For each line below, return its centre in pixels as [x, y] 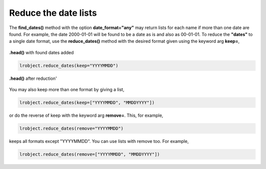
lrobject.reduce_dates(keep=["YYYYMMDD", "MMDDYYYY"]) [87, 103]
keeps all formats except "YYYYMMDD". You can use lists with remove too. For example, [99, 141]
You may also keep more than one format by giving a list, [67, 90]
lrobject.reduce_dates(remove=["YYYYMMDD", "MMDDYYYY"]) [90, 154]
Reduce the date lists [53, 13]
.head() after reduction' [33, 78]
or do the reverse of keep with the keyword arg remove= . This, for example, [86, 115]
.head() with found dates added [41, 52]
